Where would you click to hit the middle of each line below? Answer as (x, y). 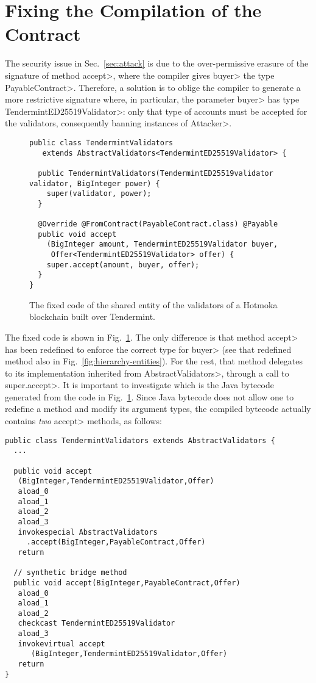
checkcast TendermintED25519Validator (97, 623)
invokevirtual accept (61, 644)
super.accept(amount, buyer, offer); (123, 265)
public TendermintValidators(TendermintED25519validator (156, 173)
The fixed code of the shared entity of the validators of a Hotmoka (153, 304)
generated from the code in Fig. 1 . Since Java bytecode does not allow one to (149, 396)
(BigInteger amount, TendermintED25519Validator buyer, (162, 244)
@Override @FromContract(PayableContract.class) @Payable (158, 224)
